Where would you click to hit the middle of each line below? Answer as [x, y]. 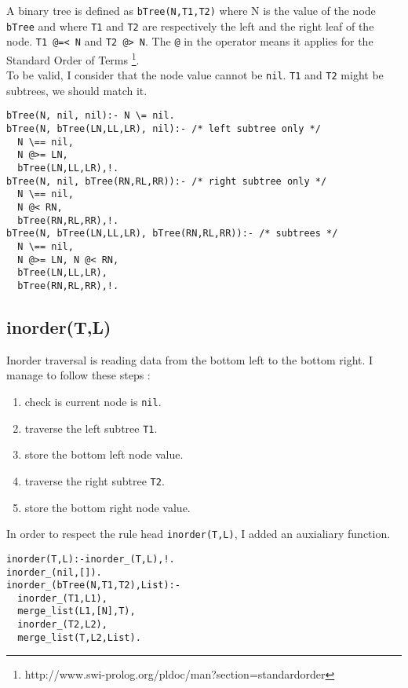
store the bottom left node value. [104, 454]
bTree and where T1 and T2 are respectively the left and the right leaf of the [190, 26]
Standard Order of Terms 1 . [73, 58]
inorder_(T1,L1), [62, 598]
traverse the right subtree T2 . [95, 480]
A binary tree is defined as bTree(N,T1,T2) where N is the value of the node [191, 10]
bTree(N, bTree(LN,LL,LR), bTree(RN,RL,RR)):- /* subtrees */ [172, 234]
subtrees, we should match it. [77, 90]
